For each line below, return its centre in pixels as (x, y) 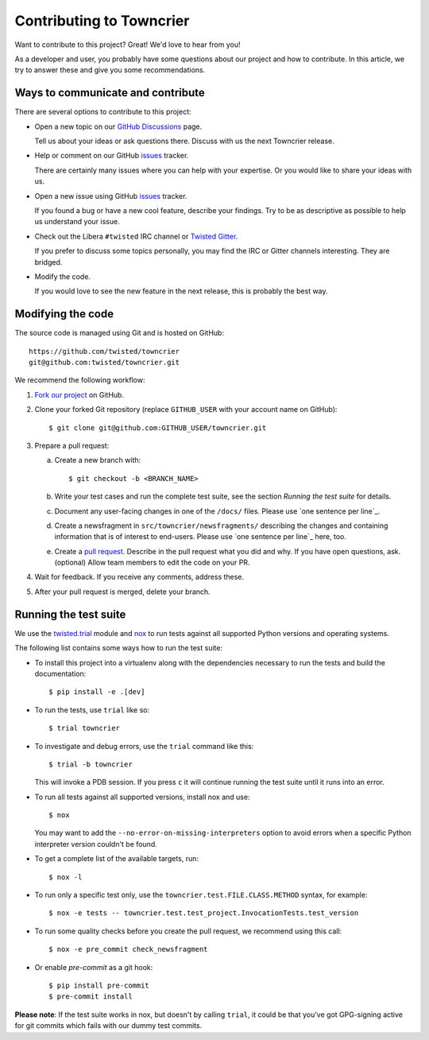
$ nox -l (66, 877)
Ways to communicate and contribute (110, 93)
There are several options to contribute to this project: (103, 112)
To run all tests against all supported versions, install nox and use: (142, 797)
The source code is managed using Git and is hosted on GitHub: (119, 333)
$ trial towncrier (85, 728)
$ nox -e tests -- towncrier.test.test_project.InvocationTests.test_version (204, 913)
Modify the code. (63, 276)
